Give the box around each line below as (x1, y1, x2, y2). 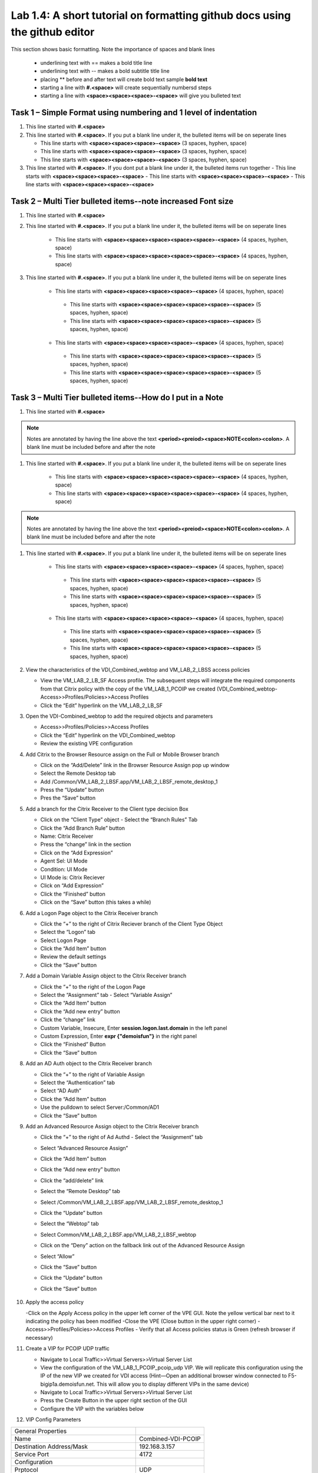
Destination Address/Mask (14, 1442, 88, 1451)
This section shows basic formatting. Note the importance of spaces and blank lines (11, 46, 215, 53)
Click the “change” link (40, 1016, 95, 1023)
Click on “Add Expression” (40, 882, 104, 889)
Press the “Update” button (40, 787, 104, 794)
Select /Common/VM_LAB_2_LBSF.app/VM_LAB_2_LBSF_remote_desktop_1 (40, 1198, 223, 1206)
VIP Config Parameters (25, 1416, 81, 1423)
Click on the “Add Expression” (40, 849, 113, 856)
